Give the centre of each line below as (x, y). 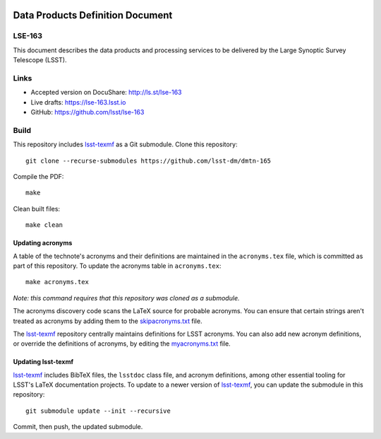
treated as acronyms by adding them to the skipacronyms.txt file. (108, 321)
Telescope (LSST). (40, 60)
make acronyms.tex (58, 282)
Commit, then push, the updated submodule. (78, 427)
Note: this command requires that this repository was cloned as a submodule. (126, 298)
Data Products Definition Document (93, 15)
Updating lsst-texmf (43, 362)
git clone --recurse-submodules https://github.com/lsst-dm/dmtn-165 (149, 160)
